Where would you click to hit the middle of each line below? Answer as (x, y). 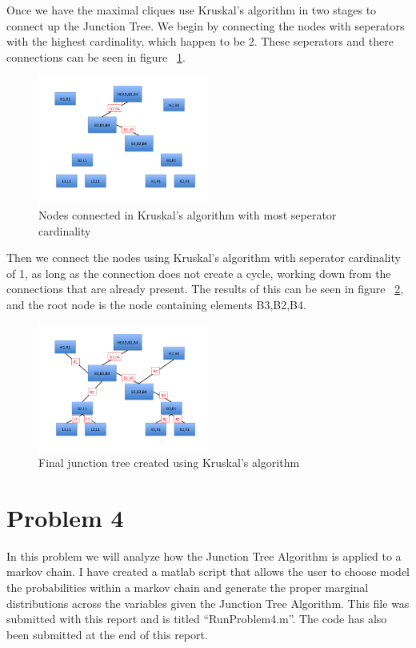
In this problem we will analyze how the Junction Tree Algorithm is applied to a (204, 555)
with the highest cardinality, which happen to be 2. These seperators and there (200, 41)
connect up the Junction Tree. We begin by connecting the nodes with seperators (206, 25)
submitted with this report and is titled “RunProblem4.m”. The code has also (197, 619)
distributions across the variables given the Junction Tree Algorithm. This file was (208, 603)
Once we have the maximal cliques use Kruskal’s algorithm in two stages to (192, 10)
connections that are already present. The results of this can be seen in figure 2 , (205, 289)
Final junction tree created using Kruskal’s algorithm (169, 463)
